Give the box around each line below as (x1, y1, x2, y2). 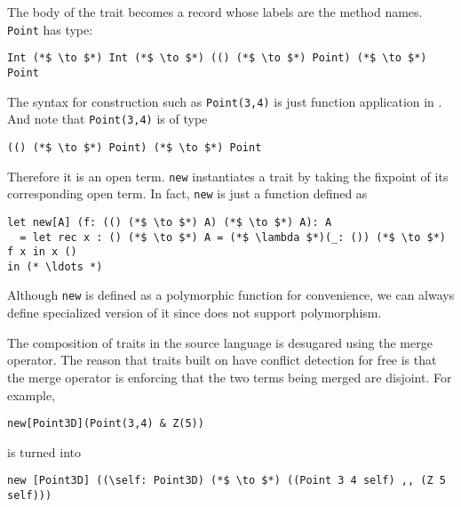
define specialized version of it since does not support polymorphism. (7, 303, 382, 322)
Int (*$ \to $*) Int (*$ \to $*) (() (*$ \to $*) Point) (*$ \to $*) (7, 52, 427, 65)
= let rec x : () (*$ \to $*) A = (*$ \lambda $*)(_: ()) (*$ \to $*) (20, 230, 446, 244)
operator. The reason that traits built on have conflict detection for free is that (7, 350, 437, 369)
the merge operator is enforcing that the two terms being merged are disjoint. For (7, 367, 452, 386)
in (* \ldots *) (7, 260, 103, 273)
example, (7, 385, 56, 404)
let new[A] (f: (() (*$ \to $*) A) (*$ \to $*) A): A (7, 215, 332, 229)
